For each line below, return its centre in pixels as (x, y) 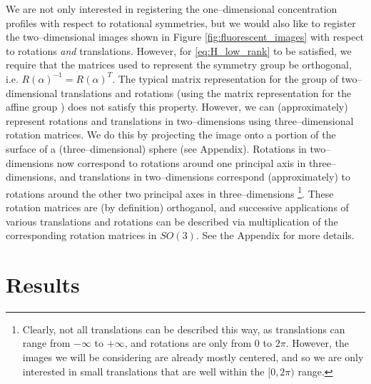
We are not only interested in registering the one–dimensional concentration (172, 9)
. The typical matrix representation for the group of (225, 78)
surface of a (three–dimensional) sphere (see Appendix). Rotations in (156, 148)
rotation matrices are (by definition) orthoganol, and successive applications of (177, 207)
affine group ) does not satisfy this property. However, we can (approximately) (177, 107)
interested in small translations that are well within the (143, 371)
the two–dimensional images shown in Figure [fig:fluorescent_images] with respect (185, 37)
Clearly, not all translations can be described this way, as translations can (184, 329)
